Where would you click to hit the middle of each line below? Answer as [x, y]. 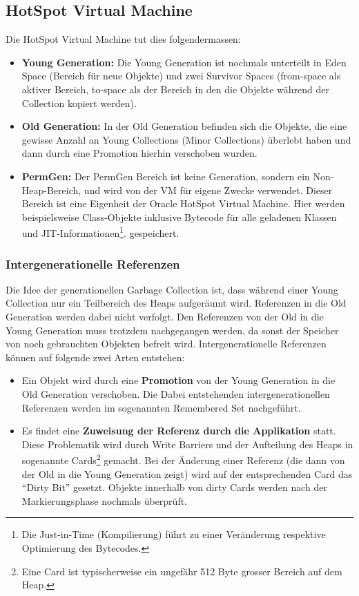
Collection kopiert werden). [79, 103]
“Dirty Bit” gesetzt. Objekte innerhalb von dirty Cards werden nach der [174, 487]
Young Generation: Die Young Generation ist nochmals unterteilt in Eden [184, 62]
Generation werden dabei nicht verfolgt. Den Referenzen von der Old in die [165, 316]
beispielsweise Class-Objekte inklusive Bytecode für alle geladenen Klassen [179, 217]
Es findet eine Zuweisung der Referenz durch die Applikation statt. [179, 431]
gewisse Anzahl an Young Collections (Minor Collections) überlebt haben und [186, 139]
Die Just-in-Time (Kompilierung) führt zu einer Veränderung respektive [174, 534]
